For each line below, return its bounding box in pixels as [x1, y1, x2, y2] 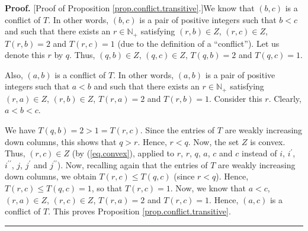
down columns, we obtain [5, 170, 97, 182]
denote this [5, 49, 45, 61]
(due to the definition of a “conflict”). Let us [117, 37, 280, 49]
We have [5, 124, 36, 136]
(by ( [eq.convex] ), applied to [72, 147, 175, 159]
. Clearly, [268, 92, 301, 104]
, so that [91, 182, 123, 194]
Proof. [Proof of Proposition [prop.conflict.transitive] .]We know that [5, 2, 255, 14]
